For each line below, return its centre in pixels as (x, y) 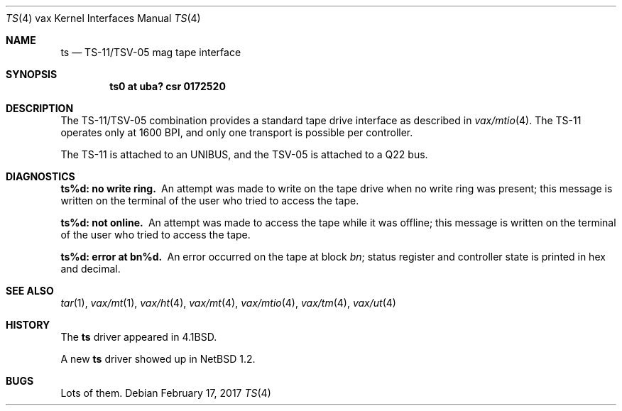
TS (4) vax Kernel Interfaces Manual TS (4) (103, 18)
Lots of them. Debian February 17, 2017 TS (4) (166, 393)
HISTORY (28, 325)
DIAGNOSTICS (40, 176)
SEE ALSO (30, 291)
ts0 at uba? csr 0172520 (168, 86)
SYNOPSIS (32, 74)
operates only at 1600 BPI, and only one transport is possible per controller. (237, 132)
